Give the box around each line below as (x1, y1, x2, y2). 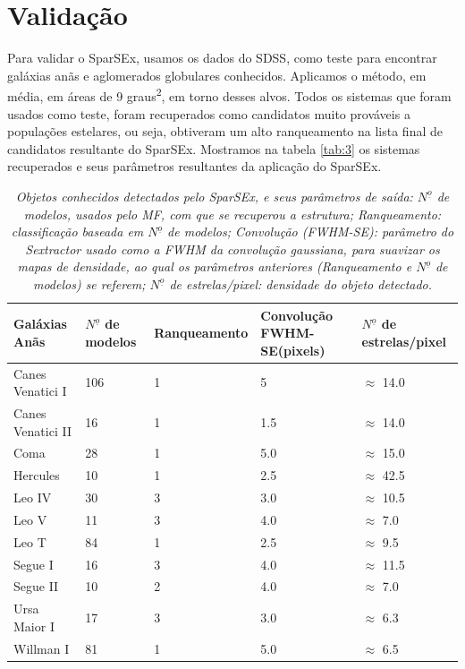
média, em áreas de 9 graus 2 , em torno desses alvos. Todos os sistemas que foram (7, 84, 452, 105)
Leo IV (13, 488, 52, 507)
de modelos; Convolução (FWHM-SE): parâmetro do (167, 222, 454, 241)
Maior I (13, 616, 55, 635)
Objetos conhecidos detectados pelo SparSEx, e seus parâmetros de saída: (15, 186, 413, 205)
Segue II (13, 577, 59, 596)
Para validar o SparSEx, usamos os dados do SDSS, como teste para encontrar (7, 48, 437, 67)
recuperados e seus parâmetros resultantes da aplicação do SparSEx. (7, 157, 382, 176)
